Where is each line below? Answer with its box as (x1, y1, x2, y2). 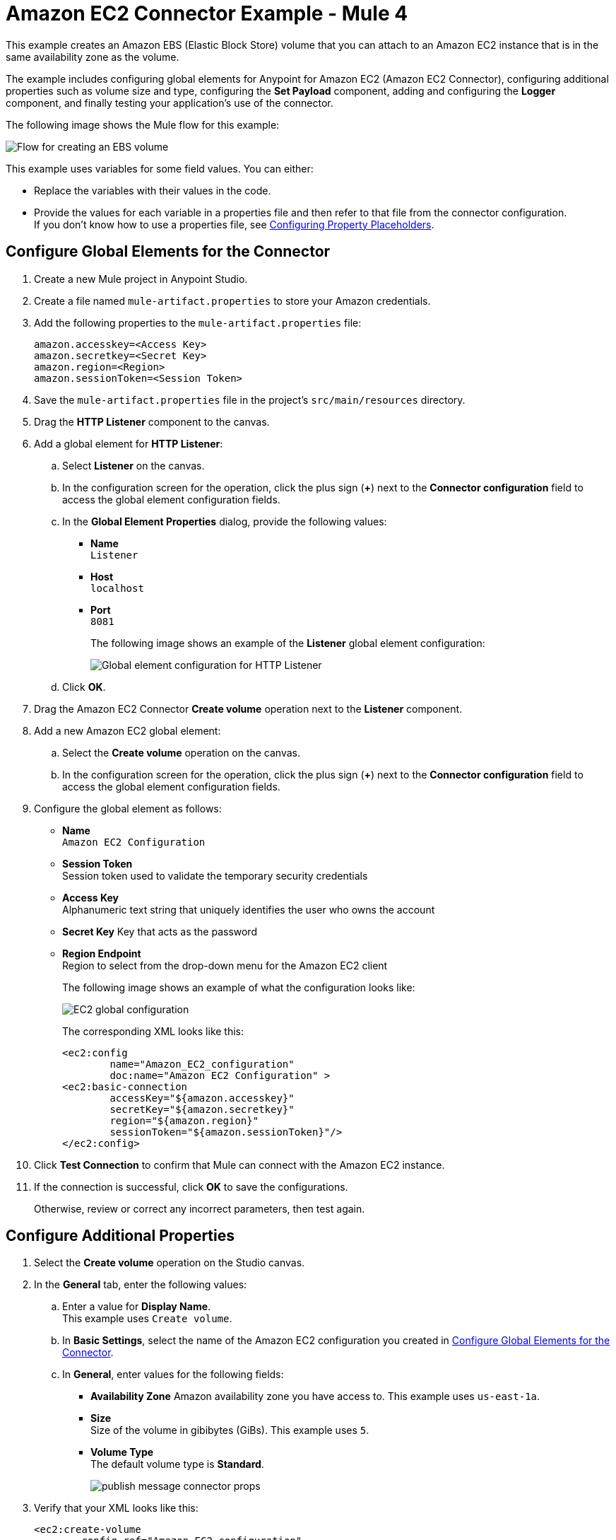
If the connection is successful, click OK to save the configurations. (34, 1180, 348, 1193)
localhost (90, 582, 144, 594)
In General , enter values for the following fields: (62, 1368, 284, 1381)
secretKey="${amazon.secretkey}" (109, 1103, 295, 1115)
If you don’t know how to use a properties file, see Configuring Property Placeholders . (34, 218, 434, 231)
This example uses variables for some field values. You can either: (6, 162, 314, 175)
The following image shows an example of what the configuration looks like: (62, 981, 415, 993)
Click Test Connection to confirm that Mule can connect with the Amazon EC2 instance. (34, 1158, 445, 1171)
